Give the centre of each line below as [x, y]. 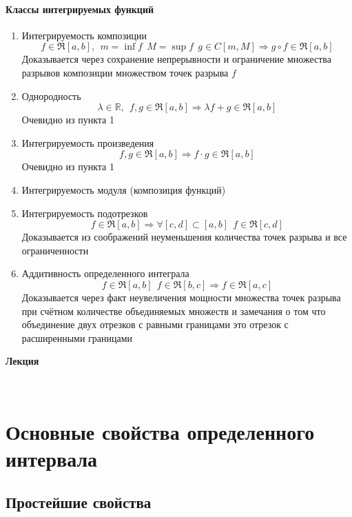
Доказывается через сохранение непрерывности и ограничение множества [177, 59]
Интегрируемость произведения [88, 142]
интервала [52, 458]
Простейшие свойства [79, 502]
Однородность [51, 95]
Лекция [22, 361]
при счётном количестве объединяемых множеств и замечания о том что [174, 311]
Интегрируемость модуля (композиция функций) [124, 189]
